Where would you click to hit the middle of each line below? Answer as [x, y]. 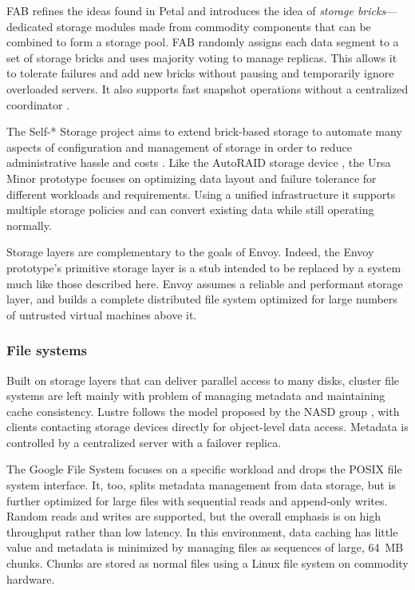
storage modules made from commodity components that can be [213, 26]
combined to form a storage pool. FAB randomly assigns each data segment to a [203, 42]
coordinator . [38, 104]
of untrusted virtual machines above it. [102, 314]
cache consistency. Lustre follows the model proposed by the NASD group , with [203, 411]
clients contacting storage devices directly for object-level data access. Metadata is [207, 427]
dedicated [30, 26]
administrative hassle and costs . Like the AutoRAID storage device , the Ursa [199, 162]
